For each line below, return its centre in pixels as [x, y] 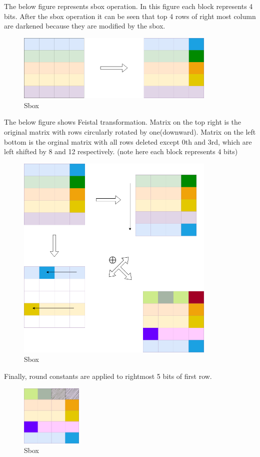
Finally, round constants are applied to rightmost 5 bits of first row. [108, 376]
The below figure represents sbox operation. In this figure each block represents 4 [128, 6]
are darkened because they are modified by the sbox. [85, 26]
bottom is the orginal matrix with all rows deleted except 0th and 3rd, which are [128, 141]
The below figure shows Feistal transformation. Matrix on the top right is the [123, 122]
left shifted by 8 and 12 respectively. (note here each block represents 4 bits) [121, 151]
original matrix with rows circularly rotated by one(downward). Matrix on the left [130, 132]
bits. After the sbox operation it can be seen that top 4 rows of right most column [130, 16]
